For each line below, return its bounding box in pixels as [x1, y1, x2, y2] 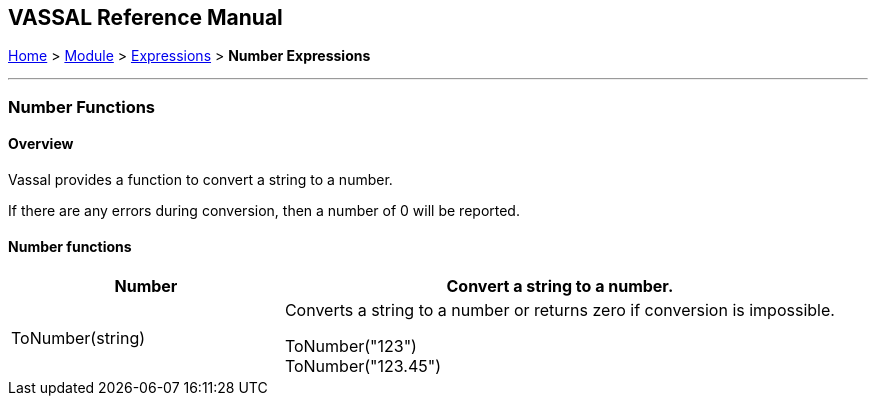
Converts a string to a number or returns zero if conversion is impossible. [284, 300, 835, 321]
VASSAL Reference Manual [8, 5, 283, 30]
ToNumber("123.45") [284, 356, 442, 377]
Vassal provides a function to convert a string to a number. [8, 171, 393, 189]
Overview [8, 135, 74, 153]
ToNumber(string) [11, 328, 146, 349]
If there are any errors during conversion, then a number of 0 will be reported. [8, 202, 520, 220]
